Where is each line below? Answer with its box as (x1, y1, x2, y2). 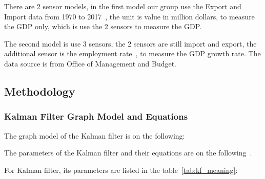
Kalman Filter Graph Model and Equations (4, 110, 188, 123)
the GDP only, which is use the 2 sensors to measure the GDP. (4, 21, 201, 32)
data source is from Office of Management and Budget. (4, 58, 177, 69)
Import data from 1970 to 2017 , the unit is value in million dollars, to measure (4, 11, 255, 21)
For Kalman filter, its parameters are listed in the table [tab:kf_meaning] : (4, 164, 238, 175)
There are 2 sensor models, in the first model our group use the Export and (4, 1, 241, 11)
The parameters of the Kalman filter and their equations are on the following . (4, 147, 252, 158)
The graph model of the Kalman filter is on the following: (4, 130, 185, 141)
